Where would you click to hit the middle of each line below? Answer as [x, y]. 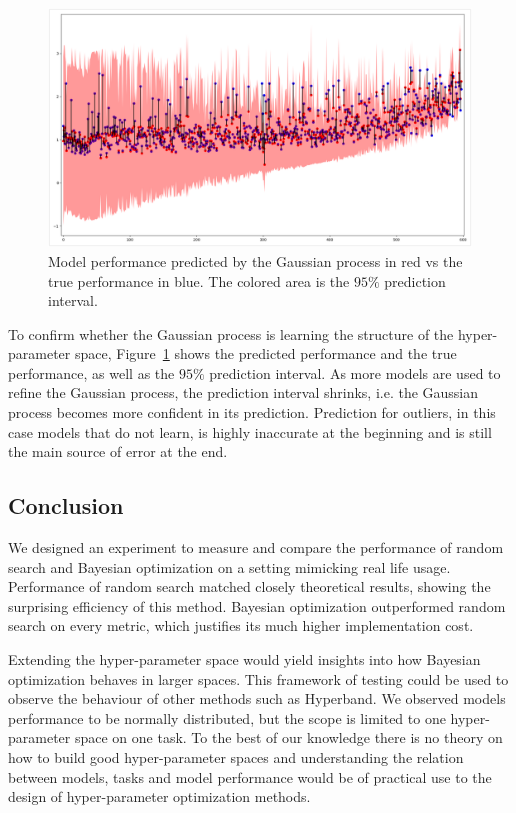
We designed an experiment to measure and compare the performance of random [256, 547]
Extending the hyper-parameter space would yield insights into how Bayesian [244, 659]
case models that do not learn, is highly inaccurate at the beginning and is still [250, 431]
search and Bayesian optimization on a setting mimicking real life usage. [229, 566]
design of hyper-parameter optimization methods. [159, 796]
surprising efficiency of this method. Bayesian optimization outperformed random [257, 605]
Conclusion [66, 505]
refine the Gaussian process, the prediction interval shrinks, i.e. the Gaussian [243, 392]
